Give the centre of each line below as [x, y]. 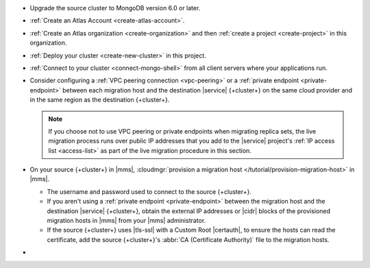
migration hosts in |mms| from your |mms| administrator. [126, 221]
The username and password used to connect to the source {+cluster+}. [149, 191]
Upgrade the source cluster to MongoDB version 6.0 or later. [115, 8]
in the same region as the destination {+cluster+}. [100, 100]
